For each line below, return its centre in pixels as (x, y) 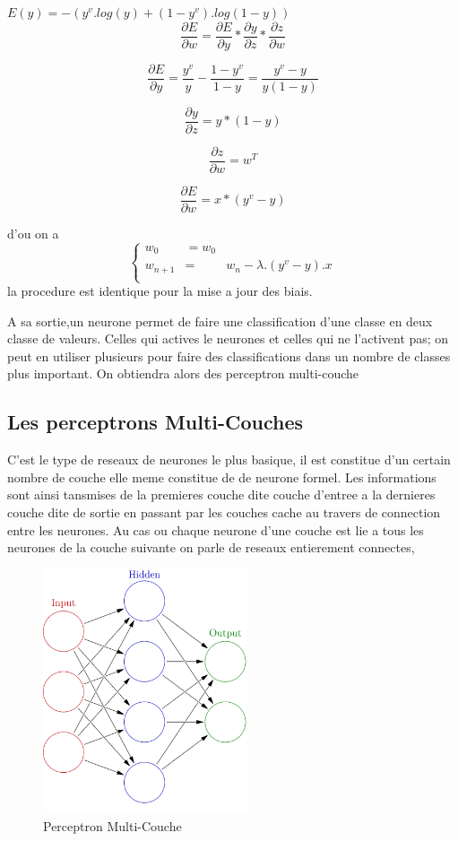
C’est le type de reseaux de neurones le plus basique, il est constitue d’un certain (229, 460)
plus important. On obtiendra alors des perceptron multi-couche (183, 373)
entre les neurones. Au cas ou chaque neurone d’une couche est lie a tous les (216, 529)
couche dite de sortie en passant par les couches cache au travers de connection (224, 512)
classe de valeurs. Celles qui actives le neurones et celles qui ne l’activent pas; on (228, 338)
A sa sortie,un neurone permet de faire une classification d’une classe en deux (220, 321)
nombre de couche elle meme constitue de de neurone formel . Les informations (222, 477)
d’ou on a (33, 233)
